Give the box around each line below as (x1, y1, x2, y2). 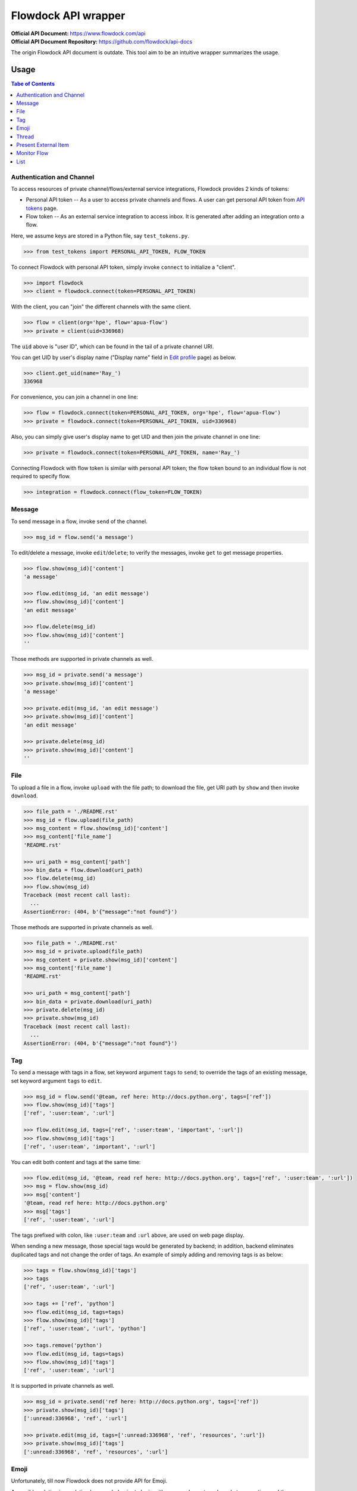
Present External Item (16, 141, 70, 149)
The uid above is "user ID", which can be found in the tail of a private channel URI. (11, 343, 214, 350)
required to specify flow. (11, 473, 71, 480)
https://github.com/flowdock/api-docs (98, 38, 193, 45)
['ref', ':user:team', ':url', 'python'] (23, 1325, 146, 1332)
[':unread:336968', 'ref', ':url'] (23, 1415, 127, 1422)
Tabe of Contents (11, 81, 55, 88)
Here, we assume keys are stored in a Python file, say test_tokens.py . (11, 232, 190, 239)
